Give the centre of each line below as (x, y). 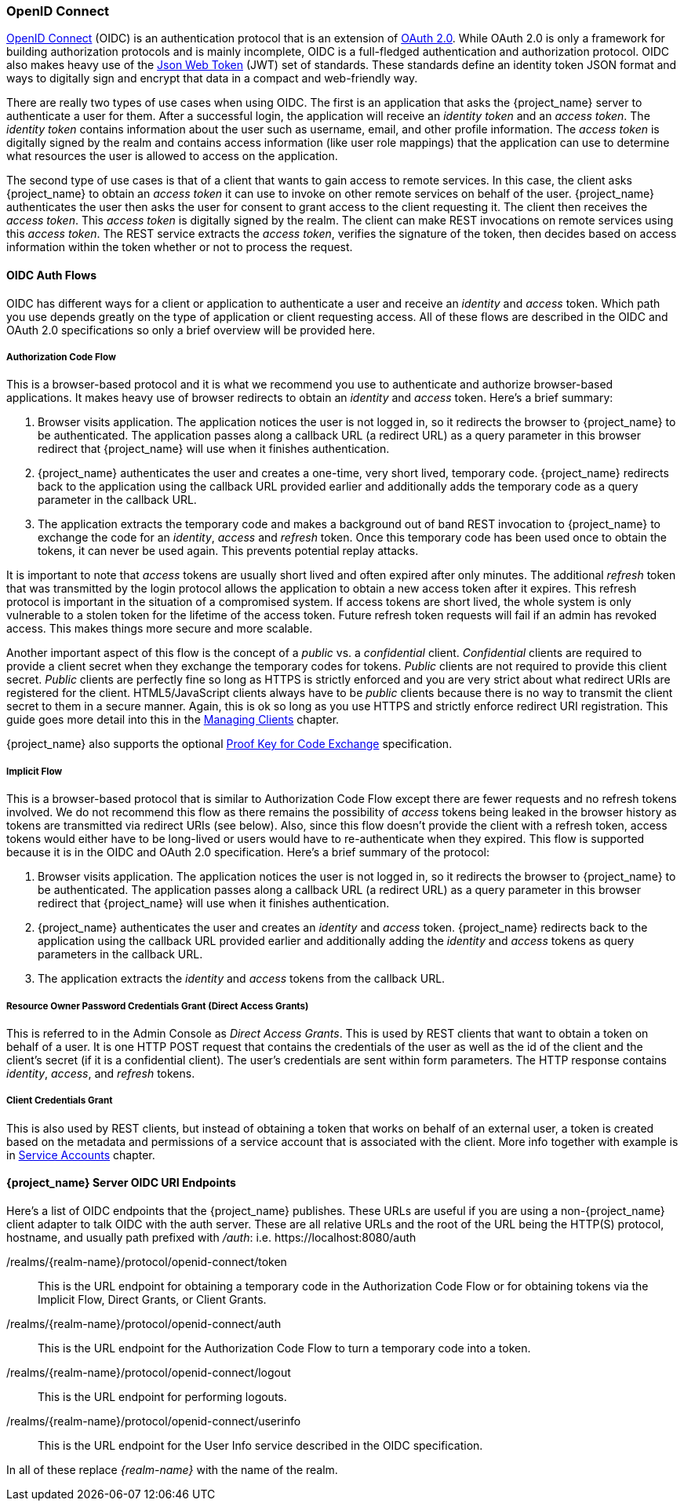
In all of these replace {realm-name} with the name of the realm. (172, 1469)
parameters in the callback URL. (120, 954)
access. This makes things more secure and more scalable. (160, 629)
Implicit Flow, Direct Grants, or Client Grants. (152, 1299)
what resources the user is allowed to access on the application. (172, 156)
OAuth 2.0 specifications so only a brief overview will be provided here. (191, 330)
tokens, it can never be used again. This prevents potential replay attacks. (228, 551)
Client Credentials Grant (60, 1101)
